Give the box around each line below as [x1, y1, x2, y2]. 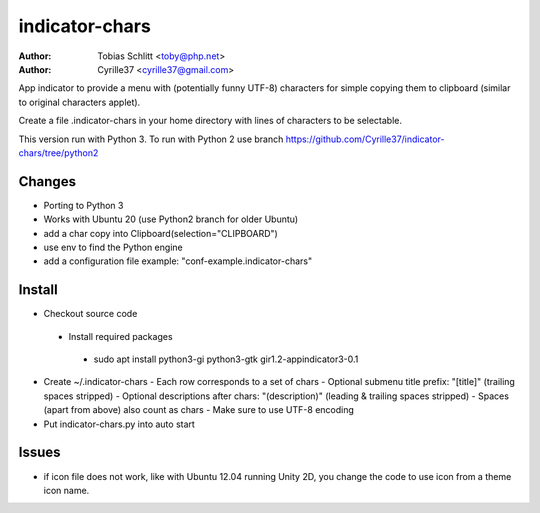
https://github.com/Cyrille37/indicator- [285, 133, 445, 145]
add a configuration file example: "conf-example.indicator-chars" [43, 255, 313, 267]
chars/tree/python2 [18, 146, 99, 159]
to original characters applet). [18, 96, 141, 108]
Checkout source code [43, 308, 138, 320]
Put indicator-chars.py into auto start [43, 418, 195, 430]
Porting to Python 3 [43, 199, 124, 211]
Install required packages [68, 330, 174, 342]
